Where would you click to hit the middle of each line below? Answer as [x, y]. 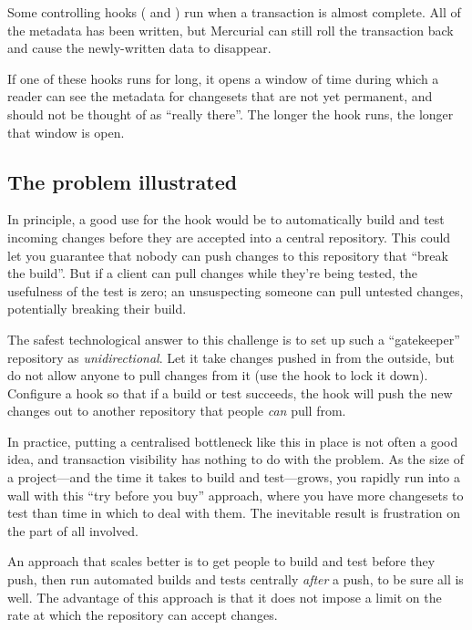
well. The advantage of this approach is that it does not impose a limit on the [225, 597]
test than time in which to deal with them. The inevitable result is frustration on [234, 513]
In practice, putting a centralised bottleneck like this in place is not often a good [233, 441]
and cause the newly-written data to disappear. [139, 48]
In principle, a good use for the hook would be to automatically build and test [226, 219]
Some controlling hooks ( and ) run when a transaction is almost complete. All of [234, 12]
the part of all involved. [73, 530]
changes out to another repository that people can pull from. [177, 411]
